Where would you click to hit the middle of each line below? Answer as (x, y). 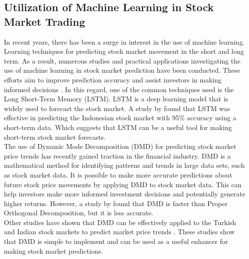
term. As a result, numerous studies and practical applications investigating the (122, 60)
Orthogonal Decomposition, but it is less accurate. (79, 213)
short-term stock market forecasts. (55, 137)
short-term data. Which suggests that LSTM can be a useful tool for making (118, 127)
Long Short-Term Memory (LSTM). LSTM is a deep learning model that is (116, 99)
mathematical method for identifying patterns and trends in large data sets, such (124, 165)
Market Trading (45, 21)
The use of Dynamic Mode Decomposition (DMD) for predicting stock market (120, 146)
